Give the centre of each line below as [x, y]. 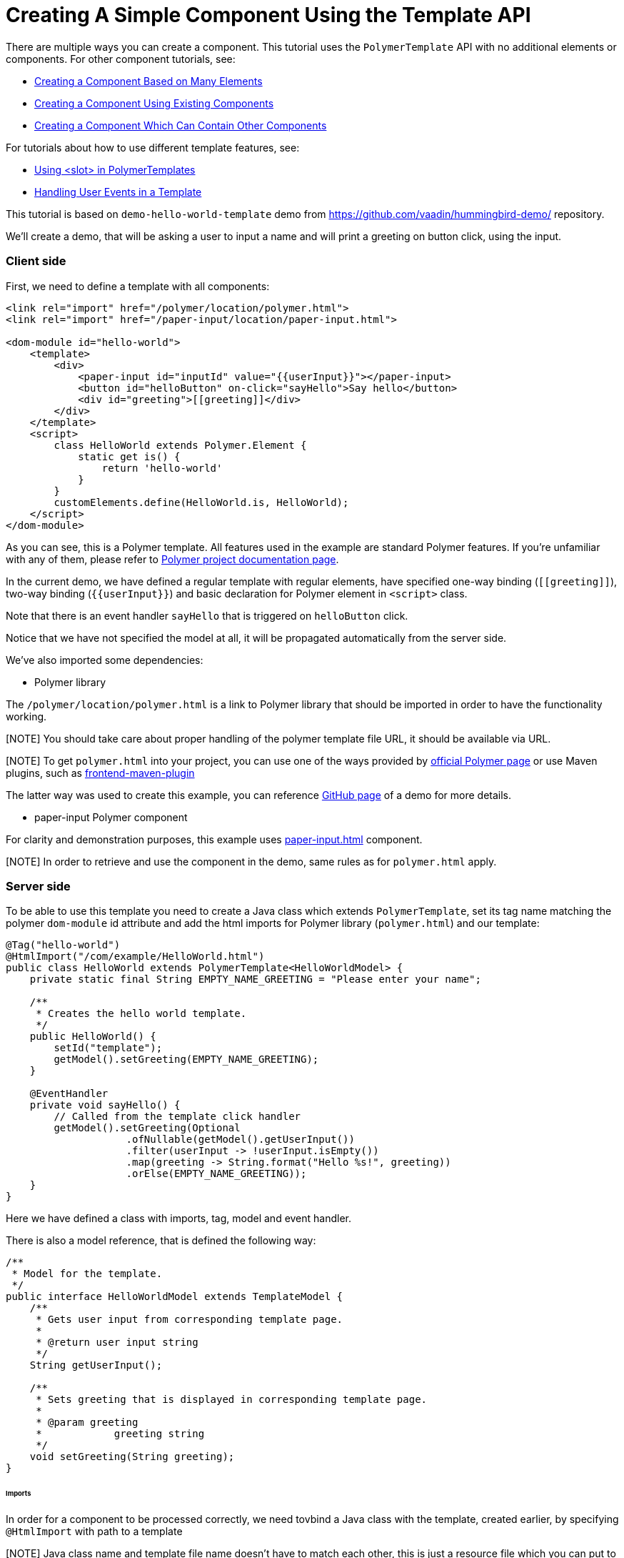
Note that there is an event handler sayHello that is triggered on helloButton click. [207, 615]
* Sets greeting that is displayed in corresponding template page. [232, 1400]
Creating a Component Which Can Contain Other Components [181, 125]
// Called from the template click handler [177, 1117]
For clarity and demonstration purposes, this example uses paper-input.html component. [214, 839]
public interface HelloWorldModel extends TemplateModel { [175, 1297]
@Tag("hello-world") [63, 945]
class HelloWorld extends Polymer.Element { [180, 445]
